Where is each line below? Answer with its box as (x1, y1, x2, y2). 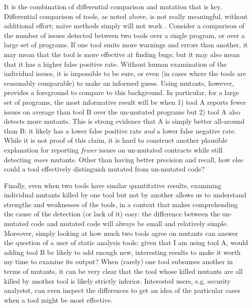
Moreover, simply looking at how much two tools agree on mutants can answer (4, 228, 238, 238)
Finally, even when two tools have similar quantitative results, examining (4, 180, 222, 190)
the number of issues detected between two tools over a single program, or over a (4, 30, 245, 40)
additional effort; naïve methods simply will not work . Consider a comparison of (4, 20, 245, 31)
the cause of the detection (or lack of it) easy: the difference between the (4, 209, 220, 219)
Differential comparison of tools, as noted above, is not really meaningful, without (4, 11, 248, 21)
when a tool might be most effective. (4, 294, 113, 305)
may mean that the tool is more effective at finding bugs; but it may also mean (4, 49, 240, 59)
